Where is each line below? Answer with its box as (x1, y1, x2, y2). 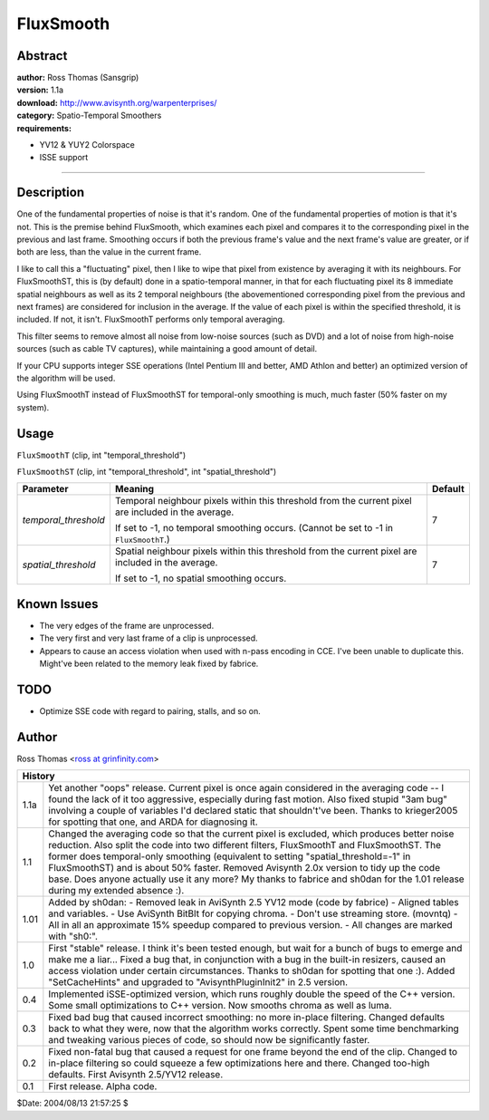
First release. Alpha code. (48, 1080, 158, 1093)
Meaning (114, 483, 154, 496)
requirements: (16, 122, 72, 133)
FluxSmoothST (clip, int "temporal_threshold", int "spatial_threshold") (16, 467, 277, 478)
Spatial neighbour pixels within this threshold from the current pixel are (114, 545, 417, 557)
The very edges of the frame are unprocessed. (39, 620, 215, 631)
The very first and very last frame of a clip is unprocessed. (39, 632, 258, 643)
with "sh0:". (48, 930, 99, 942)
